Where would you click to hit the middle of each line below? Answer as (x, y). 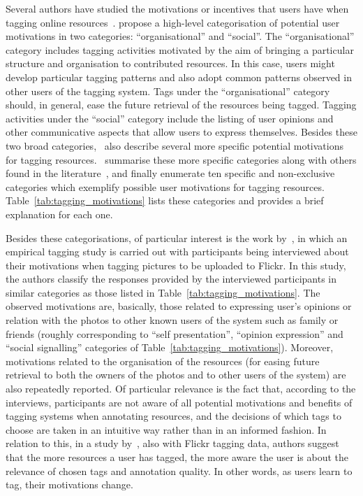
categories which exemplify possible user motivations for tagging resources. (165, 186)
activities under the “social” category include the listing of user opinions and (170, 118)
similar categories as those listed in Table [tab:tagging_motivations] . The (163, 292)
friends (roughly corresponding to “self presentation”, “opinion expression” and (175, 333)
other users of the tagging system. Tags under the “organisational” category (168, 91)
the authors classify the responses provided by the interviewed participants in (171, 279)
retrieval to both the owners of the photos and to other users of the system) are (176, 375)
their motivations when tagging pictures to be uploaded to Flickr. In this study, (176, 265)
